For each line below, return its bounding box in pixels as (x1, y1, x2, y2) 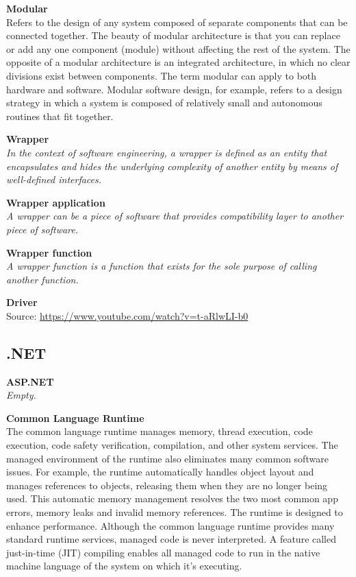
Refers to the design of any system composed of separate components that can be (6, 14, 348, 29)
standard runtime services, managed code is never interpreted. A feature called (6, 532, 337, 546)
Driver (6, 295, 38, 309)
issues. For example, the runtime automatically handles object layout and (6, 464, 314, 479)
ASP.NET (6, 374, 54, 388)
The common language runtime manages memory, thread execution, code (6, 424, 313, 438)
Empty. (6, 388, 36, 402)
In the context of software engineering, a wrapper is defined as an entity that (6, 145, 327, 159)
